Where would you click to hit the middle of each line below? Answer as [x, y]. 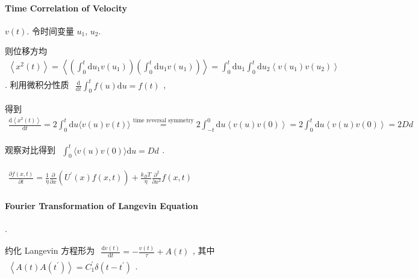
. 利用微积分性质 [37, 85]
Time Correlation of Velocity [66, 8]
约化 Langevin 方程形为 [50, 250]
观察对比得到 [30, 150]
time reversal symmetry [163, 120]
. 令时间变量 [50, 30]
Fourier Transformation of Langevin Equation [101, 206]
